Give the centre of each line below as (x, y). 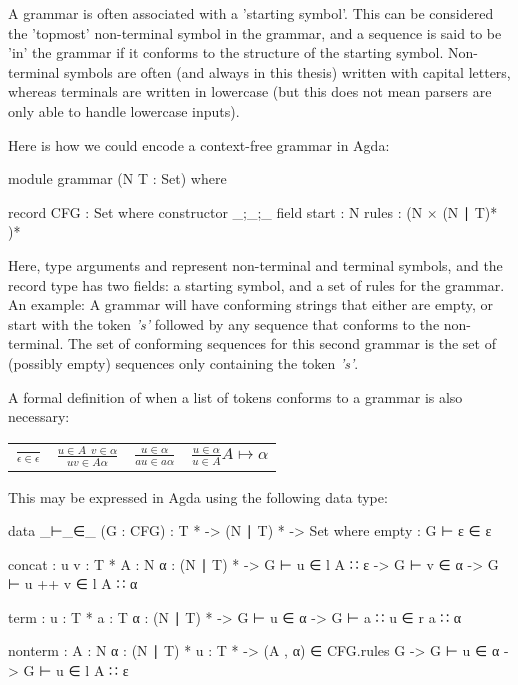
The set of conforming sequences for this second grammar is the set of (281, 343)
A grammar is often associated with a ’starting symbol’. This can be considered (251, 13)
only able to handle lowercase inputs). (124, 110)
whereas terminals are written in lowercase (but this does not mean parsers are (250, 91)
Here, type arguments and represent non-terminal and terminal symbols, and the (255, 264)
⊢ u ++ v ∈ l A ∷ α (73, 583)
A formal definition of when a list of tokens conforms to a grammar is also (235, 396)
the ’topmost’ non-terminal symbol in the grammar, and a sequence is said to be (255, 32)
